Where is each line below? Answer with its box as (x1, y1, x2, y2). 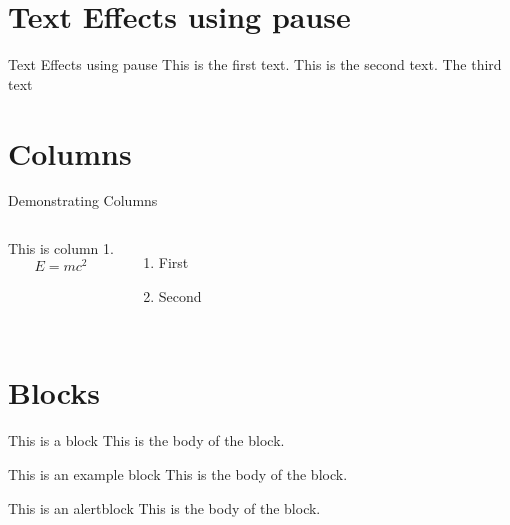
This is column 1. (8, 238, 114, 259)
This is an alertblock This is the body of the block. (8, 497, 321, 518)
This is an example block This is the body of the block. (8, 463, 348, 484)
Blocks (8, 372, 100, 413)
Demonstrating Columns (8, 190, 158, 211)
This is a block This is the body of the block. (8, 430, 285, 451)
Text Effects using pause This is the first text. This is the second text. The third (8, 54, 502, 75)
